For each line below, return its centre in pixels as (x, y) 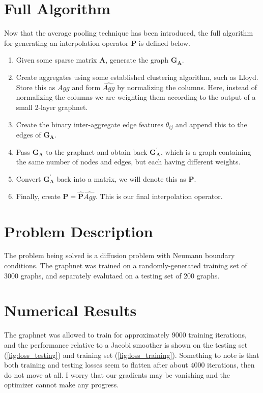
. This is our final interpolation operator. (159, 196)
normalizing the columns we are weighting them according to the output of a (136, 97)
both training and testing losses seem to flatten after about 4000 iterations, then (129, 365)
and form (86, 87)
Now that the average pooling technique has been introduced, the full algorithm (129, 33)
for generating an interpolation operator (66, 43)
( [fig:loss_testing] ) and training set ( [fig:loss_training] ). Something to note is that (132, 355)
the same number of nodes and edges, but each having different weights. (128, 162)
